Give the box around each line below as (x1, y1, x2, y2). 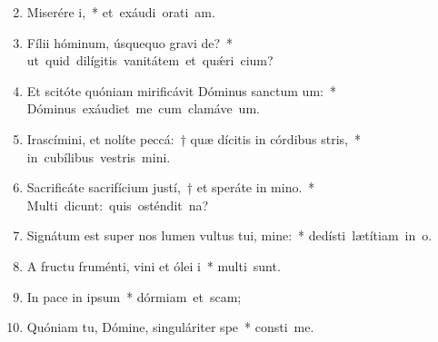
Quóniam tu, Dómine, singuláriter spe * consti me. (26, 318, 314, 337)
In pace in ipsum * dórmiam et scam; (26, 287, 242, 306)
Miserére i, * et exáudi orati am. (26, 3, 215, 21)
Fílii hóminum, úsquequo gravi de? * (26, 33, 234, 52)
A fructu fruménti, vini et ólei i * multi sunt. (26, 256, 281, 275)
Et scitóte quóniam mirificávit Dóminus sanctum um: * (26, 81, 336, 100)
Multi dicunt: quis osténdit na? (26, 195, 209, 214)
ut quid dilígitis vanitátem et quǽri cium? (26, 51, 274, 70)
